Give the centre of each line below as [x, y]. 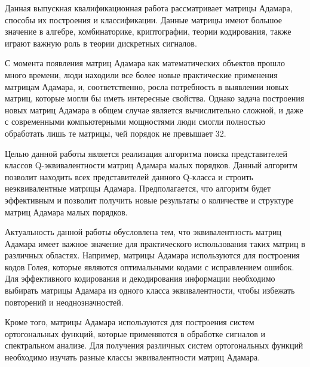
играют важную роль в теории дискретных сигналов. [101, 43]
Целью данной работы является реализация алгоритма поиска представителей [146, 153]
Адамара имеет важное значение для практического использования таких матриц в [155, 243]
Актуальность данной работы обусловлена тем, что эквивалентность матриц [143, 232]
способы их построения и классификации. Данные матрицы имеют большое [143, 19]
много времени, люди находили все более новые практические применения [141, 74]
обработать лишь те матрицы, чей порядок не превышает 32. [116, 133]
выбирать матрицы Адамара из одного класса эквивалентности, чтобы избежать [150, 290]
